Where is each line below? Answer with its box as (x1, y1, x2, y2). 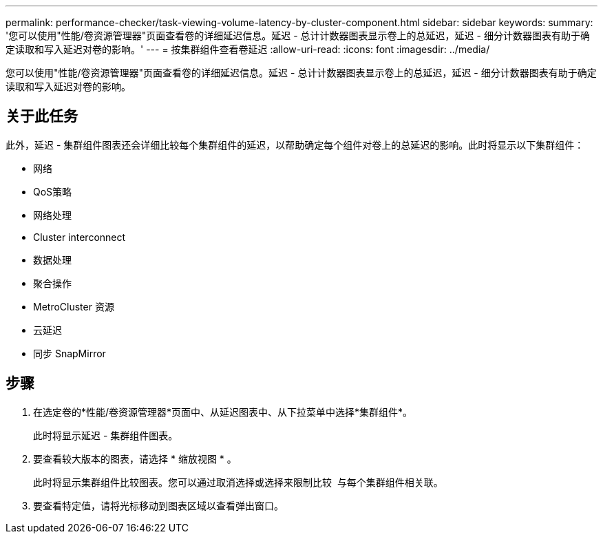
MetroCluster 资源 (33, 300, 114, 313)
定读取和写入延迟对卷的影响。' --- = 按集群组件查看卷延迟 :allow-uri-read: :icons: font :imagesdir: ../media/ (6, 43, 490, 55)
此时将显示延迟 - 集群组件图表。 (33, 429, 178, 441)
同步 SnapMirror (33, 347, 106, 359)
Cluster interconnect (33, 231, 126, 243)
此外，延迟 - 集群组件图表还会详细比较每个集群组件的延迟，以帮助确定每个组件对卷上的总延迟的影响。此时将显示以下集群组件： (6, 138, 584, 151)
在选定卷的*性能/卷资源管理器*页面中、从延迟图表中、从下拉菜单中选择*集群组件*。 (33, 405, 413, 418)
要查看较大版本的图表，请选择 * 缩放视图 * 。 (33, 452, 237, 465)
